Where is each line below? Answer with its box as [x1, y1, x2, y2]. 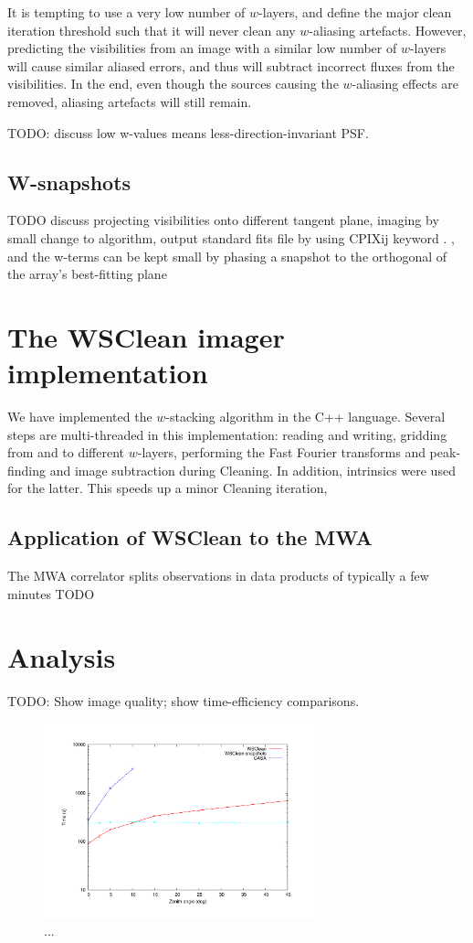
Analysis [7, 638, 116, 675]
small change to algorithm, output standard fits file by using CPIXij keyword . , [7, 228, 455, 247]
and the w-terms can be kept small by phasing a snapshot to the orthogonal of [7, 246, 447, 265]
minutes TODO [7, 584, 95, 603]
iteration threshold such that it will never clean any [7, 20, 296, 39]
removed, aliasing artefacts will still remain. [7, 91, 252, 111]
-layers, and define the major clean [258, 3, 452, 21]
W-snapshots [7, 167, 131, 196]
